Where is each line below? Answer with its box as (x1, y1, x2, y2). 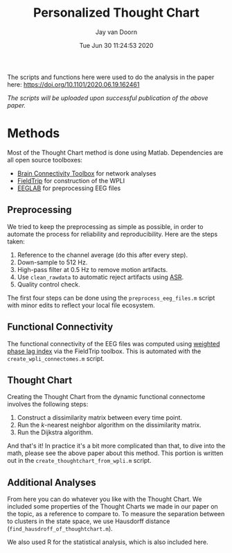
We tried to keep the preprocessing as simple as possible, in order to (7, 222, 204, 230)
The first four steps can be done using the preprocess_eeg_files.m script (7, 293, 215, 302)
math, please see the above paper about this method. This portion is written (7, 449, 224, 457)
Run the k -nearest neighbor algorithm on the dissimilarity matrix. (17, 421, 202, 429)
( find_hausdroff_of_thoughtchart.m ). (7, 525, 113, 533)
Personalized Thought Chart (33, 5, 199, 21)
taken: (7, 237, 26, 246)
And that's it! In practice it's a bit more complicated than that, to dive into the (7, 442, 226, 450)
